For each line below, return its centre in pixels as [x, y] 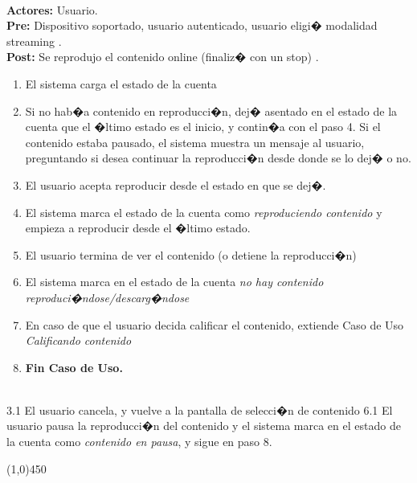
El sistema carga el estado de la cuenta [121, 83]
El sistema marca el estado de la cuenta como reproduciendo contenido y [204, 212]
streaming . [34, 41]
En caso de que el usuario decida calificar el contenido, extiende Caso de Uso [215, 324]
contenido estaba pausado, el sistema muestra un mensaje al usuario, [195, 142]
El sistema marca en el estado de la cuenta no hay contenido [174, 282]
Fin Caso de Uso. [74, 367]
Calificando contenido [78, 340]
